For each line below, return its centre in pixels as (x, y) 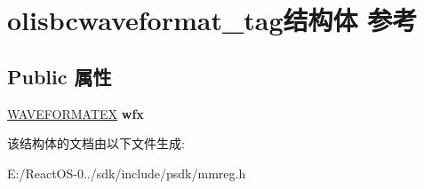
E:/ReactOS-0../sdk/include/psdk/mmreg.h (127, 173)
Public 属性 (60, 76)
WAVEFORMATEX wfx (76, 113)
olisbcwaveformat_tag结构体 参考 (212, 20)
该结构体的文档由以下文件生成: (96, 143)
